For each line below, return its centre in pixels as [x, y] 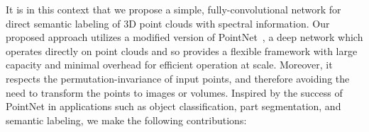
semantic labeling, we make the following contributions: [126, 120]
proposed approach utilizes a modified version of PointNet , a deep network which [184, 37]
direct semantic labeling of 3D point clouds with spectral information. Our [168, 23]
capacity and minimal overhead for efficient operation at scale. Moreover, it [169, 65]
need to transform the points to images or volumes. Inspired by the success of [174, 92]
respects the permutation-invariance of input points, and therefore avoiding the [178, 78]
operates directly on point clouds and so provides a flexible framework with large [182, 50]
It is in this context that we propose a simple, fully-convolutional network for [174, 9]
